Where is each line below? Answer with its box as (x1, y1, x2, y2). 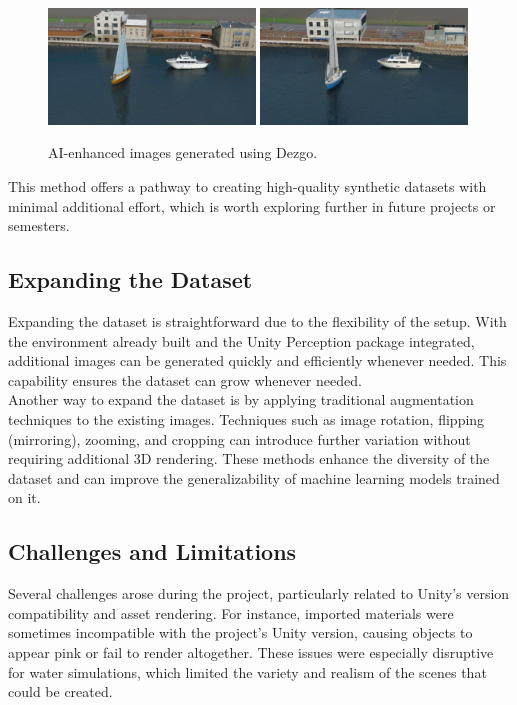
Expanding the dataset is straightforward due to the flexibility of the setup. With (8, 311, 507, 332)
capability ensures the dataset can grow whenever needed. (8, 369, 362, 390)
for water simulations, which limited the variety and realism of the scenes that (8, 661, 487, 682)
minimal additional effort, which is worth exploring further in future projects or (8, 195, 496, 216)
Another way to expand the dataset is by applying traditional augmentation (8, 389, 474, 410)
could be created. (8, 681, 113, 702)
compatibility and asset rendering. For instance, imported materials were (8, 602, 454, 623)
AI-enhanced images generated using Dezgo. (48, 142, 318, 163)
